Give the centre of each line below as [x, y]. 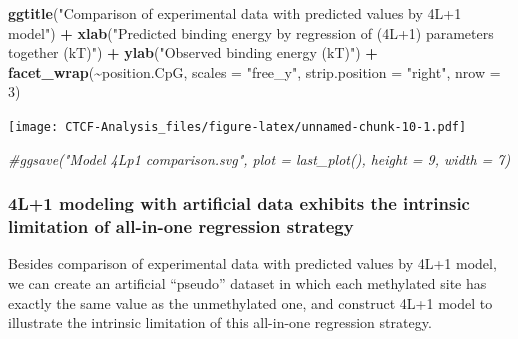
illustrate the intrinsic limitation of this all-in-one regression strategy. [220, 322]
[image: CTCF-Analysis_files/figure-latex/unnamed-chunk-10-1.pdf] [237, 126]
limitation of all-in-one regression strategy [181, 226]
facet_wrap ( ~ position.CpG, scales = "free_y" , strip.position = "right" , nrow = [254, 71]
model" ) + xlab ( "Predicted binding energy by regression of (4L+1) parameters [251, 32]
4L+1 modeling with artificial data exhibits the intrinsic [239, 203]
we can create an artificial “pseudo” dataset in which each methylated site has [247, 282]
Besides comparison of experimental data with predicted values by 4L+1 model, [252, 263]
